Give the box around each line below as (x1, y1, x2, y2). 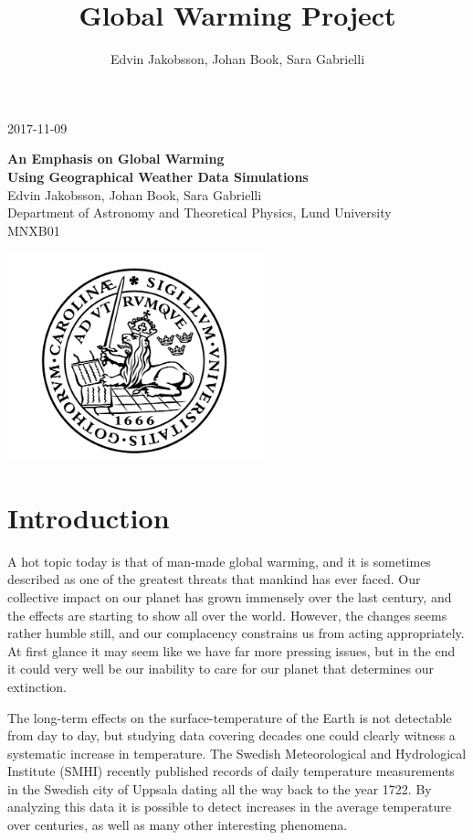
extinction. (7, 676, 67, 696)
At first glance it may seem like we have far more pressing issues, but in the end (7, 641, 456, 660)
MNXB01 (7, 220, 60, 239)
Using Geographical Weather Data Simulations (7, 166, 309, 186)
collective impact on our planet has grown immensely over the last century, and (7, 587, 452, 606)
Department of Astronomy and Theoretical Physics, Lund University (7, 203, 392, 222)
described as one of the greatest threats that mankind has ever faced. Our (7, 569, 421, 589)
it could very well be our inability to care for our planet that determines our (7, 659, 435, 678)
